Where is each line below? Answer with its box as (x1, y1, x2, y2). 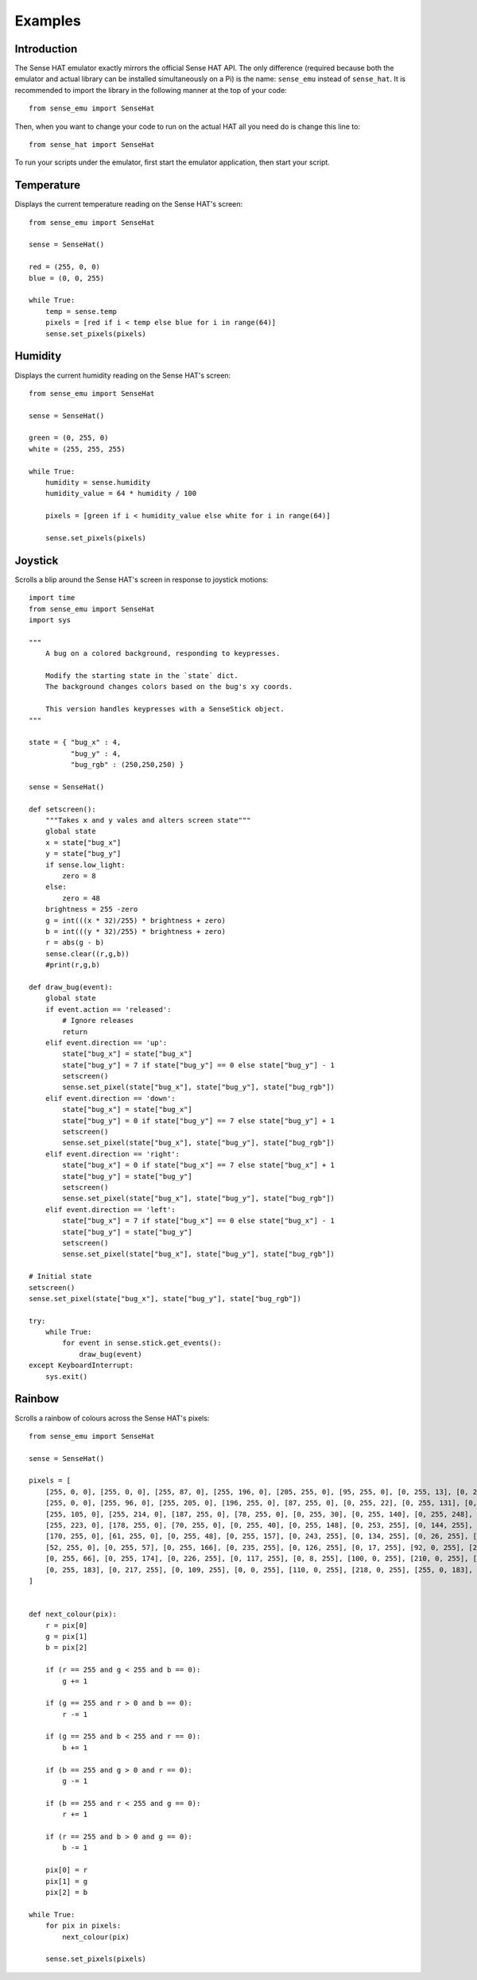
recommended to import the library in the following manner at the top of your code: (14, 85, 288, 95)
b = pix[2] (45, 1643, 88, 1653)
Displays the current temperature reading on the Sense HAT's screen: (14, 200, 243, 209)
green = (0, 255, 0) (29, 433, 109, 443)
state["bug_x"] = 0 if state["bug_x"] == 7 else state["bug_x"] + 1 (62, 1160, 335, 1170)
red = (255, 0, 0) (29, 262, 101, 272)
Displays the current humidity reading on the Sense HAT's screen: (14, 370, 231, 380)
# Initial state (29, 1272, 92, 1281)
